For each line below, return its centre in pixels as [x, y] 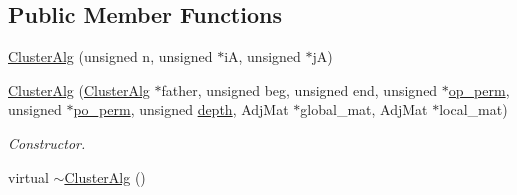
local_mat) [473, 109]
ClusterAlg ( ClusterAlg [79, 89]
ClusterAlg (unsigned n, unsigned [110, 56]
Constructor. [47, 142]
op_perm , [479, 89]
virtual [28, 176]
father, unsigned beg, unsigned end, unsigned [299, 89]
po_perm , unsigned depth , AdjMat [181, 109]
